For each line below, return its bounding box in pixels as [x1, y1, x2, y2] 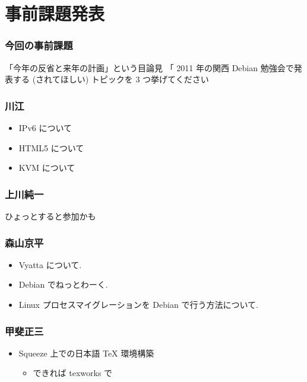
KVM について [18, 161, 75, 174]
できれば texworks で [33, 367, 113, 379]
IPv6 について [18, 122, 72, 133]
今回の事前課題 [5, 38, 73, 53]
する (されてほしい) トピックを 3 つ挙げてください [12, 73, 209, 85]
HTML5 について [18, 141, 84, 154]
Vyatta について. [18, 258, 82, 270]
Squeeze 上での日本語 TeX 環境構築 [18, 346, 154, 359]
